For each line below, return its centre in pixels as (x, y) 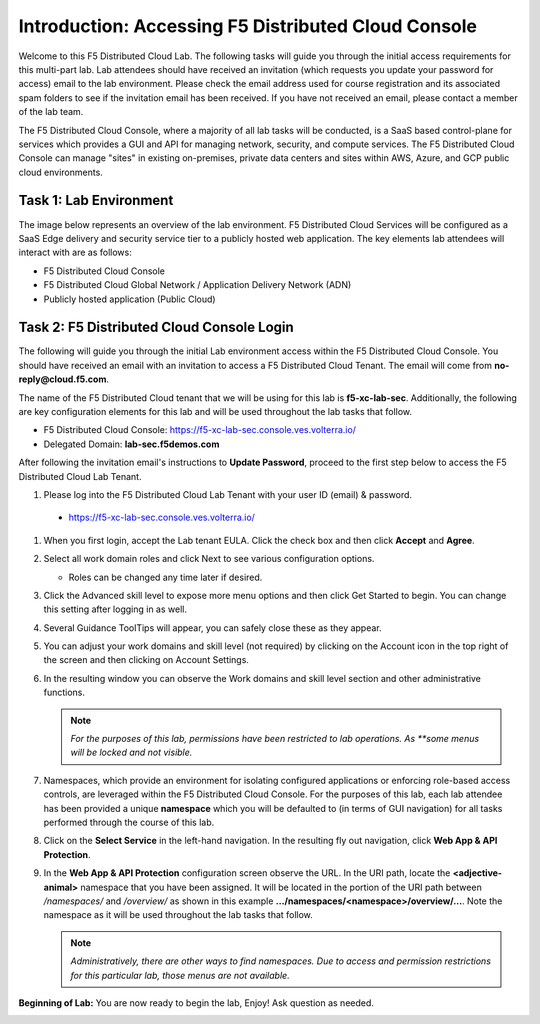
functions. (64, 692)
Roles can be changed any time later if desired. (165, 577)
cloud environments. (61, 172)
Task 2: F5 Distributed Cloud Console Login (156, 327)
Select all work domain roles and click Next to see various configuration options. (209, 559)
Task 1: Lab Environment (96, 200)
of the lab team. (51, 112)
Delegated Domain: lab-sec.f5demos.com (131, 444)
